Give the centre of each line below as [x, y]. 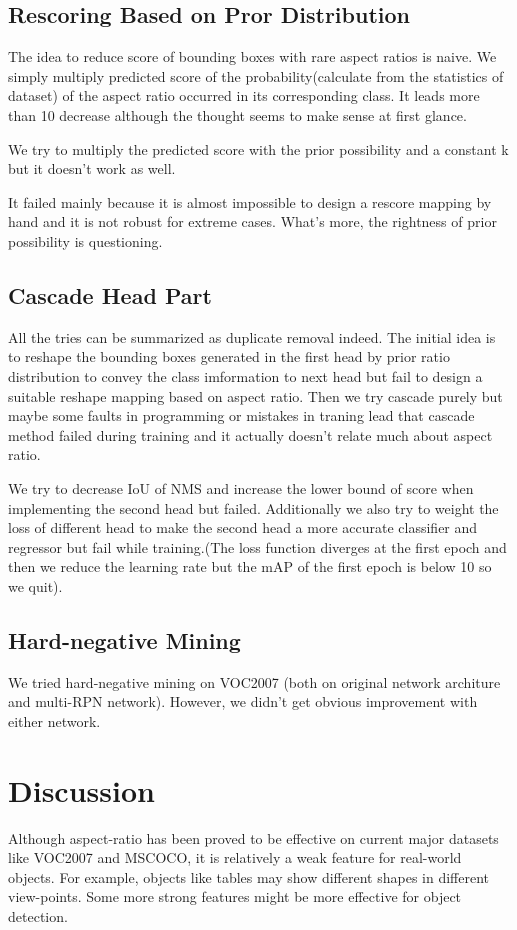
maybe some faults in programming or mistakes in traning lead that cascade [241, 415]
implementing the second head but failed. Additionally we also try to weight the [253, 507]
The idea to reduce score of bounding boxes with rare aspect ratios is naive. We [252, 56]
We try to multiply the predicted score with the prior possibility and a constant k [258, 148]
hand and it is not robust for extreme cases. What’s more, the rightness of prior [252, 221]
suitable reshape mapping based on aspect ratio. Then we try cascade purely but [255, 395]
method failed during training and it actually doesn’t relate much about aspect [250, 434]
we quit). [35, 585]
